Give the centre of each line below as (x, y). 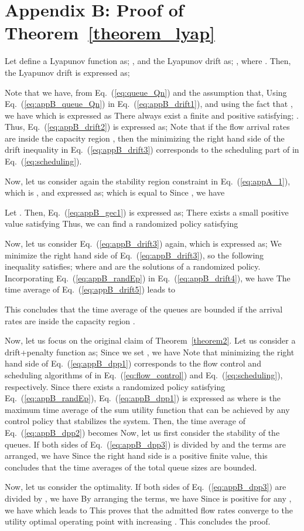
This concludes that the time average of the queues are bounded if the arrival (144, 309)
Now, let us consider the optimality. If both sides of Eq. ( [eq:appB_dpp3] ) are (146, 487)
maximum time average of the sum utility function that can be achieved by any (147, 409)
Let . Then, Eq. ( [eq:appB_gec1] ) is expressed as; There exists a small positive (147, 212)
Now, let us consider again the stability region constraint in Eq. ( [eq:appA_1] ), (148, 181)
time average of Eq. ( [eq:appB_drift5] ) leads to (90, 289)
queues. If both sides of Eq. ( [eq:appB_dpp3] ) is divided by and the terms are (146, 444)
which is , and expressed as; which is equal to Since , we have (115, 192)
